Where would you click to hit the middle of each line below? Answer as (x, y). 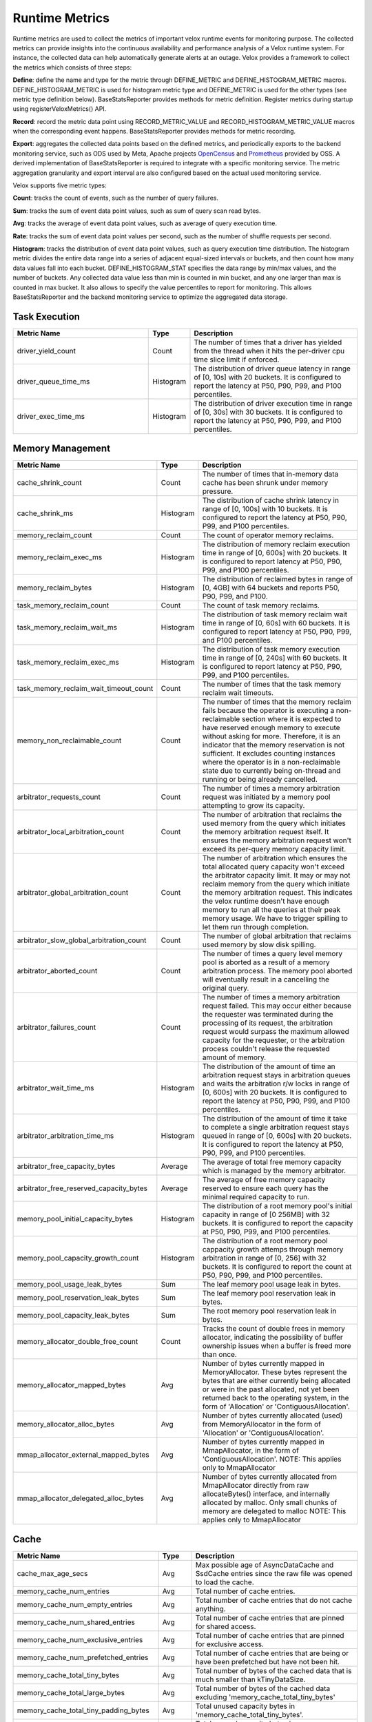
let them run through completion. (256, 927)
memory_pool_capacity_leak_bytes (73, 1316)
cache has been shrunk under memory (265, 483)
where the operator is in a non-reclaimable (271, 763)
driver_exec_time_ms (51, 416)
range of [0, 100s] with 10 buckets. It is (265, 509)
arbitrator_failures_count (56, 1028)
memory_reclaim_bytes (54, 588)
